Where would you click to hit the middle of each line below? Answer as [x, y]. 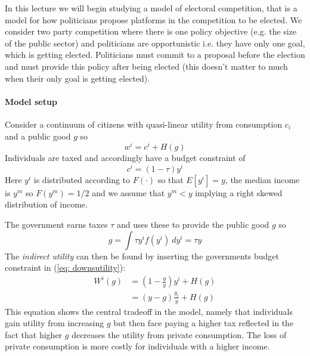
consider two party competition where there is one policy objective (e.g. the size [151, 31]
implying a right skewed [239, 192]
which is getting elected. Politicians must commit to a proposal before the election [155, 55]
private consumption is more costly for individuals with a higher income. [137, 346]
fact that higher [34, 334]
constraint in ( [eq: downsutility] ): [65, 267]
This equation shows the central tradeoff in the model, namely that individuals [149, 311]
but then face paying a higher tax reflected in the [204, 323]
